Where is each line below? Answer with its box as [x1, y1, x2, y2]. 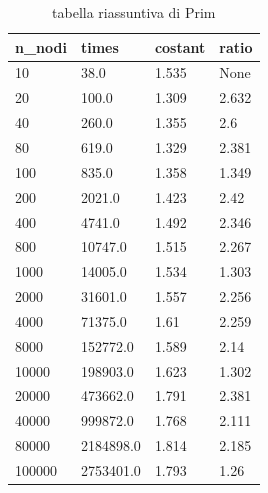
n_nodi [15, 36, 67, 57]
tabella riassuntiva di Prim [52, 2, 216, 22]
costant [154, 36, 206, 57]
